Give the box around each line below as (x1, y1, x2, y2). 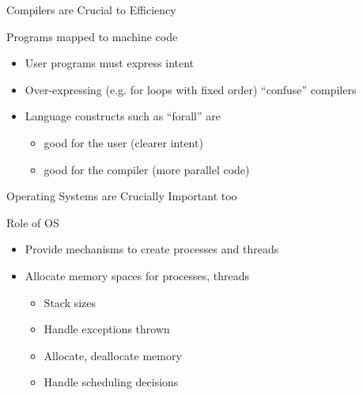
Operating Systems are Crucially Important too (6, 188, 237, 204)
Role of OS (6, 214, 59, 230)
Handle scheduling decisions (43, 374, 179, 390)
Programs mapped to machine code (6, 28, 178, 44)
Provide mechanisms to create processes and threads (25, 241, 279, 257)
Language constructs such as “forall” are (25, 108, 221, 124)
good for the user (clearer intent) (43, 134, 203, 150)
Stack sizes (43, 294, 96, 310)
